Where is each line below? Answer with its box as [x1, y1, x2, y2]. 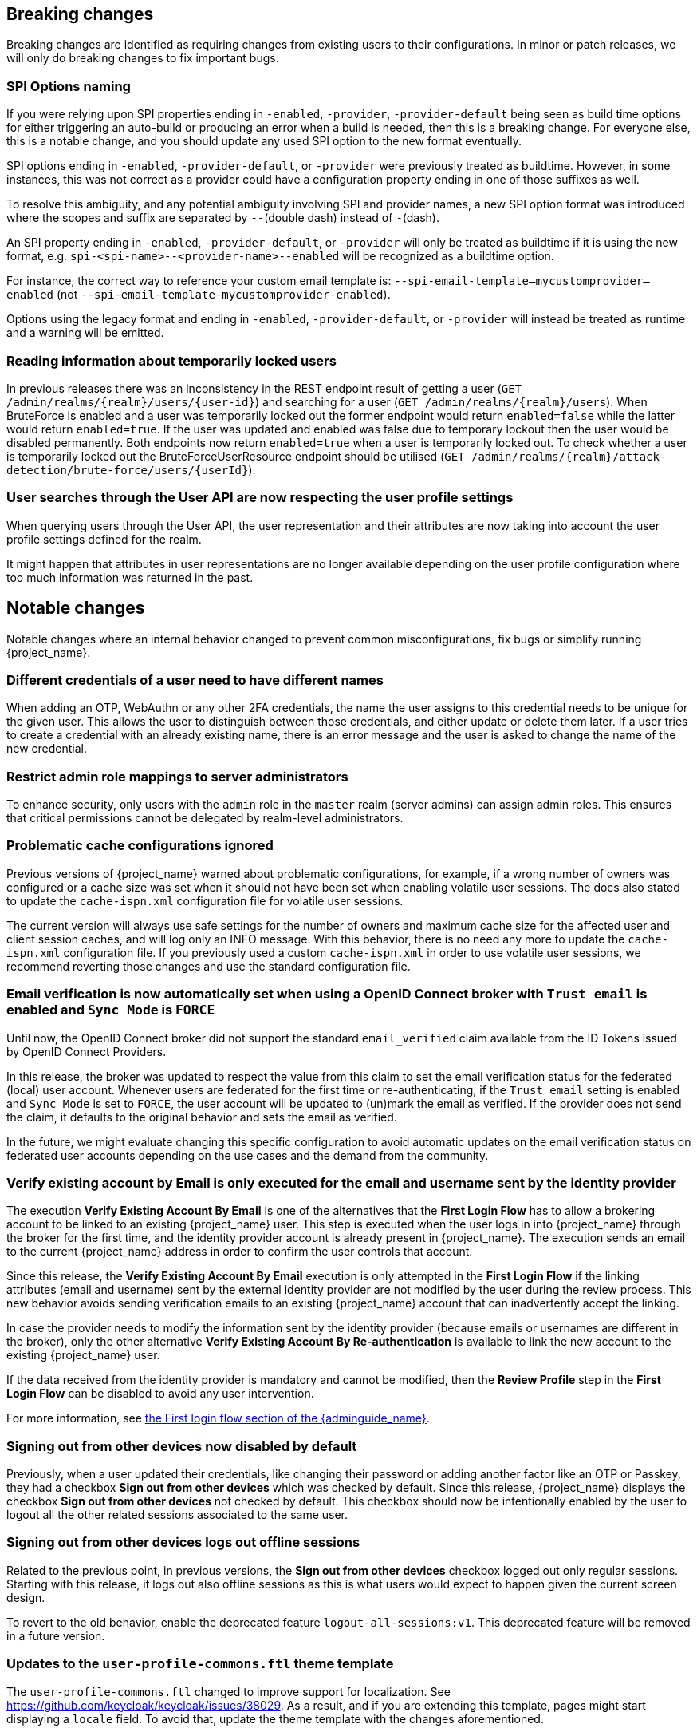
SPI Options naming [6, 77, 131, 94]
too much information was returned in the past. [6, 570, 254, 584]
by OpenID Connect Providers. [6, 1044, 167, 1058]
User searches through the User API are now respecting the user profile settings [6, 489, 514, 506]
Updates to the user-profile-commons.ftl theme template [6, 1655, 394, 1672]
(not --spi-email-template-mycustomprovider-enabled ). [56, 287, 391, 302]
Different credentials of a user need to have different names [6, 671, 384, 688]
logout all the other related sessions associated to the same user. [6, 1508, 348, 1522]
